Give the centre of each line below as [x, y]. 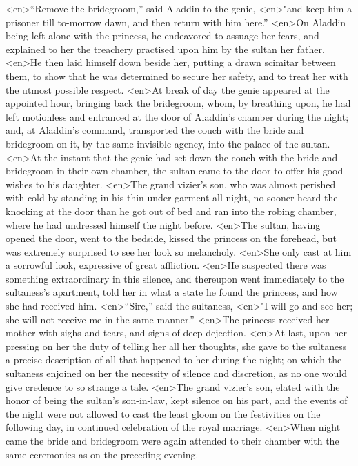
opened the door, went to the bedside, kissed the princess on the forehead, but [171, 238]
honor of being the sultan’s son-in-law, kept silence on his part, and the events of [177, 400]
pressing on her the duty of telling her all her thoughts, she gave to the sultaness [176, 346]
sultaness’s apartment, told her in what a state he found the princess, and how [172, 292]
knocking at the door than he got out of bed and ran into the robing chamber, [171, 211]
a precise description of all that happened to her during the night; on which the [174, 359]
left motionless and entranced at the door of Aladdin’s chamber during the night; [177, 116]
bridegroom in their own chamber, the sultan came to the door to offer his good [175, 171]
